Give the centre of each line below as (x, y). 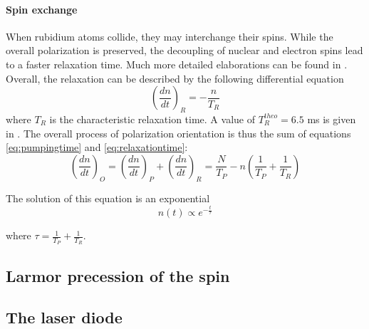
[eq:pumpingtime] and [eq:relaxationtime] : (97, 147)
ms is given (332, 119)
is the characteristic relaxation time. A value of (152, 119)
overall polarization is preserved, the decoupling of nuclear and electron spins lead (184, 50)
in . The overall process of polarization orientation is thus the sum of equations (178, 133)
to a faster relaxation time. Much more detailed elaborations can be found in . (177, 64)
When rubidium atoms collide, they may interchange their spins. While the (170, 36)
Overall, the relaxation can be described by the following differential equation (175, 78)
